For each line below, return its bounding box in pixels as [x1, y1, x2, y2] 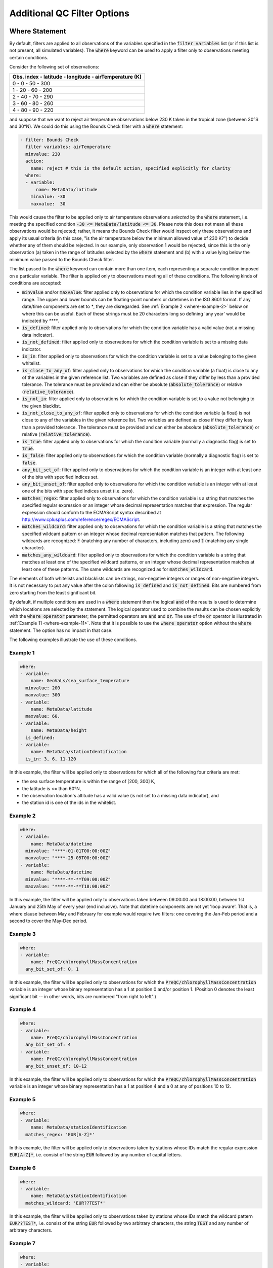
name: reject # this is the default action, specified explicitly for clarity [30, 165, 231, 171]
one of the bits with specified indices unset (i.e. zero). [22, 488, 134, 494]
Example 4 [9, 1006, 36, 1013]
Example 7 [9, 1240, 35, 1247]
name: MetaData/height [30, 728, 87, 733]
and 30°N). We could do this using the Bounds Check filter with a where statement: [9, 123, 183, 129]
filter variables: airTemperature [25, 144, 111, 150]
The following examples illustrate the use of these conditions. [9, 637, 138, 643]
